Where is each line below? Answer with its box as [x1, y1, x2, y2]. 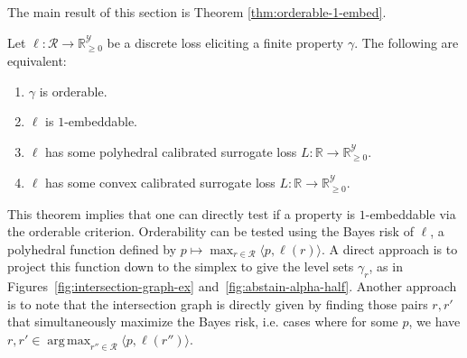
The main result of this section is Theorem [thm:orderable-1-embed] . [7, 3, 387, 21]
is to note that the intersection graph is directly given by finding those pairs [7, 294, 428, 313]
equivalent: [7, 51, 67, 70]
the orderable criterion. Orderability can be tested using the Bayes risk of [7, 222, 414, 241]
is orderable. [39, 81, 107, 100]
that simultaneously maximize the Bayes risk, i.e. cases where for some [7, 312, 398, 331]
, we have [408, 312, 461, 331]
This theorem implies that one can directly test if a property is [7, 204, 356, 223]
